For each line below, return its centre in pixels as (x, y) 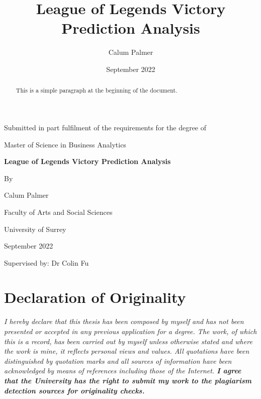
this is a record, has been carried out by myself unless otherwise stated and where (128, 341)
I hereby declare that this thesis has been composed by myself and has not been (124, 321)
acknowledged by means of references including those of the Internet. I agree (123, 371)
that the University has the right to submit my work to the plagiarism (128, 380)
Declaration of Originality (95, 297)
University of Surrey (35, 229)
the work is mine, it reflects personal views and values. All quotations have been (127, 351)
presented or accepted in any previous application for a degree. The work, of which (130, 331)
